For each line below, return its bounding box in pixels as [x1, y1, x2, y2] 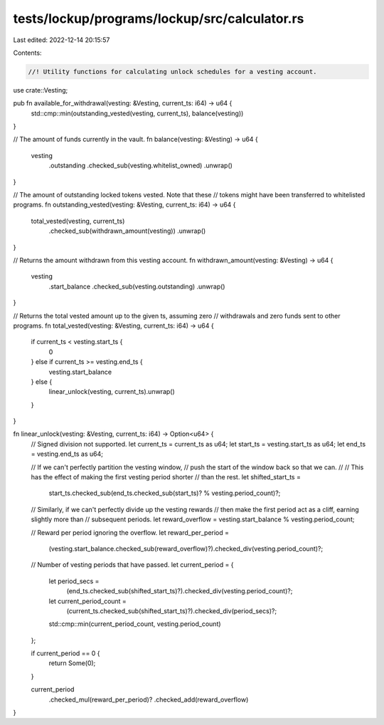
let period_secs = [48, 577, 100, 585]
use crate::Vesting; [13, 85, 68, 94]
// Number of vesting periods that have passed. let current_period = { [31, 560, 234, 569]
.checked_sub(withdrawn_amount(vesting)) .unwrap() [48, 226, 206, 235]
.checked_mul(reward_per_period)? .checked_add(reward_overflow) [48, 695, 249, 704]
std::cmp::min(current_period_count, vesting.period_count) [48, 620, 221, 628]
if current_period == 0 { [31, 649, 100, 658]
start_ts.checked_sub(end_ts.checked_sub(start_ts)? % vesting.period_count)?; [48, 489, 281, 498]
